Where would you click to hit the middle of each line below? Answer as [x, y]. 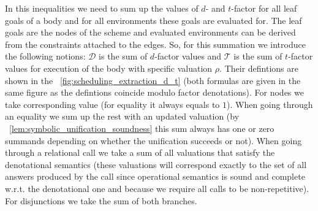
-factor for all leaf [264, 8]
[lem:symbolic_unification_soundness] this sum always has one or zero [142, 128]
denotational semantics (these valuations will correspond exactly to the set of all [156, 164]
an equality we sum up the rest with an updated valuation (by [122, 116]
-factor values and [188, 56]
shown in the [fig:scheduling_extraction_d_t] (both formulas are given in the [153, 80]
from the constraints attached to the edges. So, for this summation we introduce [155, 44]
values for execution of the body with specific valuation [109, 68]
